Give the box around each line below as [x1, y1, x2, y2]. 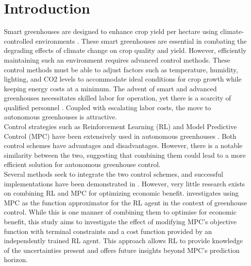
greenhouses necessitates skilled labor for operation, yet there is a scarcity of [4, 93, 231, 103]
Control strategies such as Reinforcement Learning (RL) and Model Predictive [4, 121, 237, 132]
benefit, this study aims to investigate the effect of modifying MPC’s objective [4, 216, 237, 226]
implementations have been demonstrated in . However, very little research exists [4, 178, 245, 188]
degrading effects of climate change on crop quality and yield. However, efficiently [4, 45, 247, 55]
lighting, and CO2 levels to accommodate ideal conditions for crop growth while [4, 74, 242, 84]
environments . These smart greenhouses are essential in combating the [35, 35, 247, 46]
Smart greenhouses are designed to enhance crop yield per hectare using [4, 26, 218, 36]
